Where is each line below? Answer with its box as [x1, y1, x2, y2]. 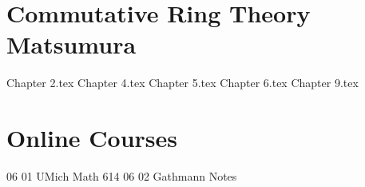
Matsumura [6, 28, 137, 61]
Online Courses [6, 121, 178, 154]
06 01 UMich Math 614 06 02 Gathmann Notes [6, 168, 237, 185]
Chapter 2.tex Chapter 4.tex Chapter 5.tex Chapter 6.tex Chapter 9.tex [6, 74, 359, 91]
